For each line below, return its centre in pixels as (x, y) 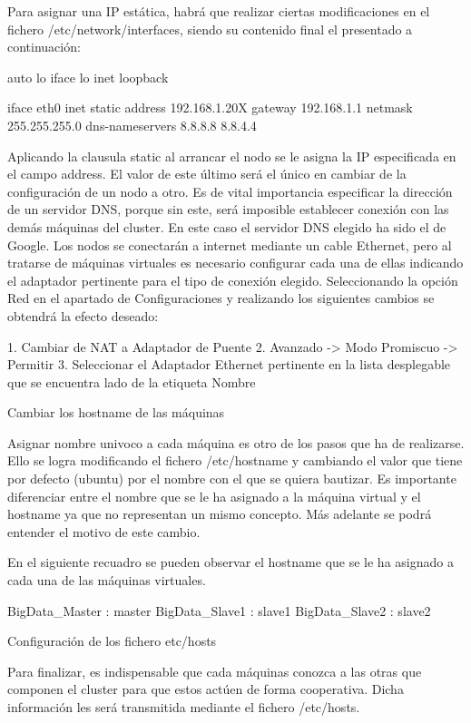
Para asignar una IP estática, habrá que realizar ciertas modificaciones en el (219, 11)
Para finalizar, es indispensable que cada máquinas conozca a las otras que (215, 671)
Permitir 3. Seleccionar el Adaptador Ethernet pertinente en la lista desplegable (229, 364)
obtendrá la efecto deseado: (83, 315)
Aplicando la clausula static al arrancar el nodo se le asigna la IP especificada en (232, 156)
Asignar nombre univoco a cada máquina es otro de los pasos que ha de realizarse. (236, 442)
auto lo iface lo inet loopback (88, 77)
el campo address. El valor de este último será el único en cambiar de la (207, 174)
